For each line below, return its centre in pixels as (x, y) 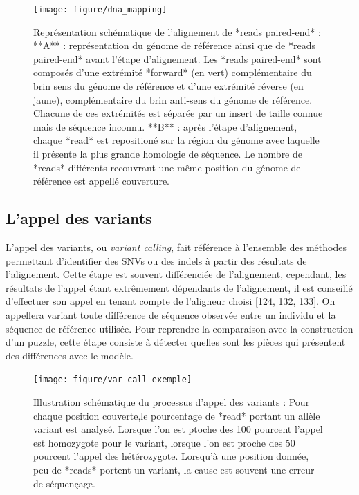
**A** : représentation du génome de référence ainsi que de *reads (174, 45)
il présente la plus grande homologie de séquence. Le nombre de (168, 153)
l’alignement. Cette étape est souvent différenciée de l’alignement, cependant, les (176, 274)
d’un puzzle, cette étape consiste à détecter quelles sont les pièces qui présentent (176, 342)
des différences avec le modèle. (70, 355)
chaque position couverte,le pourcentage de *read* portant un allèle (177, 415)
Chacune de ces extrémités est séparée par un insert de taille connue (178, 113)
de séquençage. (64, 483)
